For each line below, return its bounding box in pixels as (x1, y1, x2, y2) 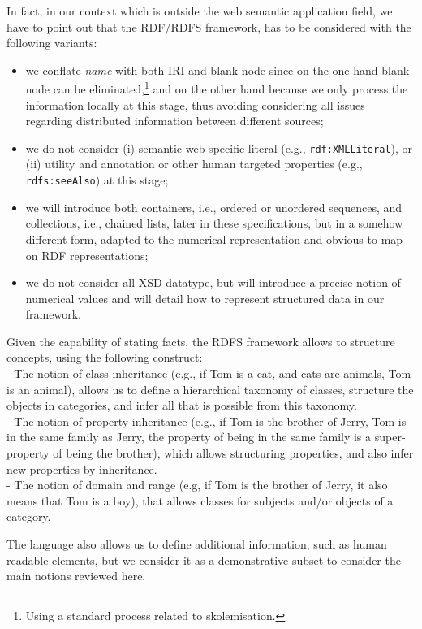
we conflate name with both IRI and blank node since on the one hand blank (25, 61, 410, 78)
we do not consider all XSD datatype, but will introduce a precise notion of (25, 274, 401, 291)
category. (6, 508, 51, 525)
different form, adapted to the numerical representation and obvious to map (25, 230, 403, 247)
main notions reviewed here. (6, 567, 146, 584)
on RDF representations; (25, 246, 149, 263)
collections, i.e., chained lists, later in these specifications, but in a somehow (25, 215, 403, 232)
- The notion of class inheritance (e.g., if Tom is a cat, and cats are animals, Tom (6, 365, 411, 382)
